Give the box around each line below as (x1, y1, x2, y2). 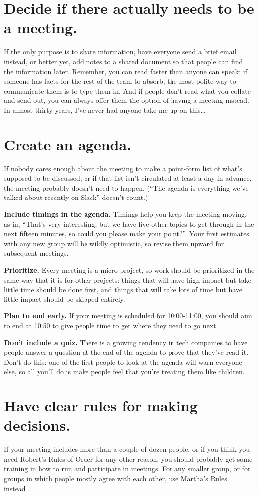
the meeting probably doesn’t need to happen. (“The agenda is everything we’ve (4, 182, 249, 193)
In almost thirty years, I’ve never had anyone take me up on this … (4, 104, 206, 115)
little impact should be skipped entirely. (4, 294, 125, 304)
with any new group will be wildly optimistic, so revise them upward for (4, 238, 224, 248)
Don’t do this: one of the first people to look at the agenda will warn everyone (4, 356, 242, 367)
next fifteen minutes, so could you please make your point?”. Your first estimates (4, 228, 249, 239)
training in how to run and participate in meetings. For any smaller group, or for (4, 463, 251, 474)
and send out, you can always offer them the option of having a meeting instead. (4, 95, 249, 105)
